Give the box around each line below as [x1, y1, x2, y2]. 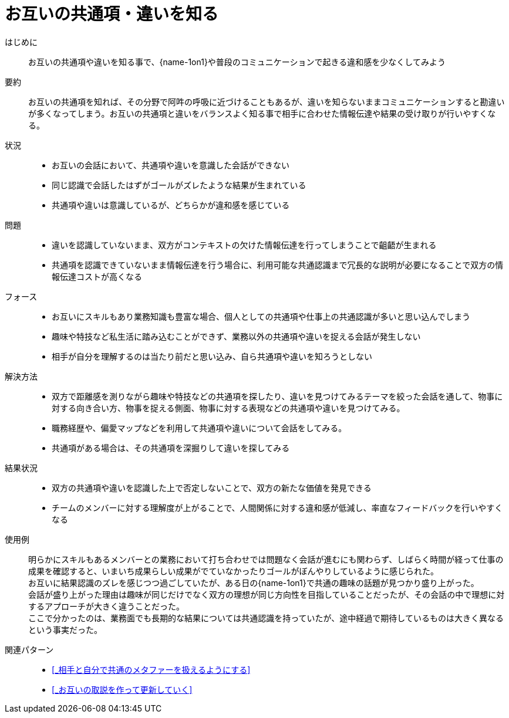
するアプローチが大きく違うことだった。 [28, 601, 184, 611]
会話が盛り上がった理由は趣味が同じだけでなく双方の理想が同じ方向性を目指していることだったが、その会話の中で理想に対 [28, 589, 505, 600]
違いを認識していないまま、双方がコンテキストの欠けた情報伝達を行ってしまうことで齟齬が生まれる [52, 239, 437, 250]
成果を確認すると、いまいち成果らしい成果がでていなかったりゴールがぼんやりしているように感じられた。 [28, 565, 439, 576]
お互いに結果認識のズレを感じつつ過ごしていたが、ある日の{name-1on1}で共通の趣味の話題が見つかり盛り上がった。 [28, 577, 479, 588]
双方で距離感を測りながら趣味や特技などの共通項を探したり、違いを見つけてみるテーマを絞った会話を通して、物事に [52, 391, 503, 401]
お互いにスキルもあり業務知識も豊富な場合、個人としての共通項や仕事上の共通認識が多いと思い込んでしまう [52, 311, 470, 321]
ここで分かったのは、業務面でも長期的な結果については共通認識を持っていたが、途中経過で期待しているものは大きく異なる [28, 612, 504, 623]
